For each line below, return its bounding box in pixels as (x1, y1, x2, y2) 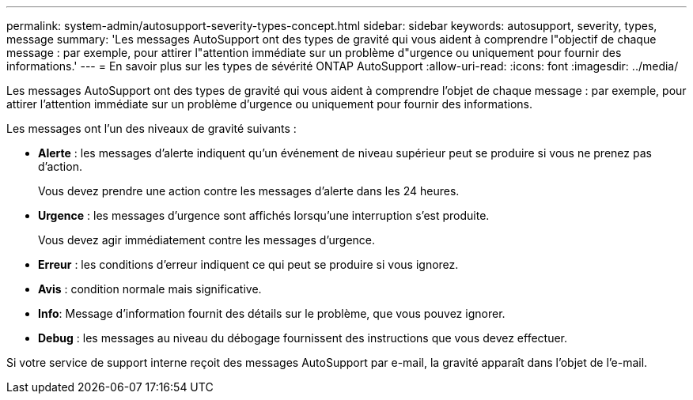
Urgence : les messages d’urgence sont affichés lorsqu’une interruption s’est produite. (38, 209, 490, 222)
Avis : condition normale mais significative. (38, 282, 262, 296)
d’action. (38, 160, 82, 173)
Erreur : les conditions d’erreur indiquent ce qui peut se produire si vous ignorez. (38, 258, 459, 271)
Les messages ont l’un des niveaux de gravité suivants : (6, 122, 297, 135)
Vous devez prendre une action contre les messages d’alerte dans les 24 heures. (38, 184, 460, 198)
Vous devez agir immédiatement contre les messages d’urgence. (38, 233, 376, 247)
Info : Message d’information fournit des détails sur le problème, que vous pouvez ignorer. (38, 307, 506, 320)
